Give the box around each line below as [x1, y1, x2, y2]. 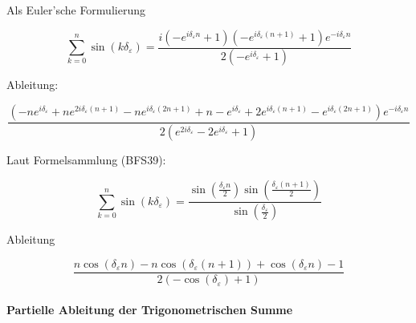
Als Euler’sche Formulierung [6, 2, 145, 18]
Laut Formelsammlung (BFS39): [6, 151, 166, 168]
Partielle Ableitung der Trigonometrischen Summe [6, 301, 293, 317]
